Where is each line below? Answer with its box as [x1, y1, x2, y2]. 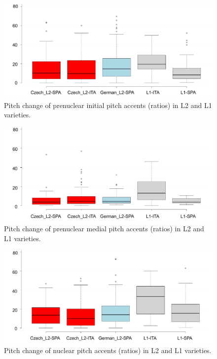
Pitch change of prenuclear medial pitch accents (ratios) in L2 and [4, 223, 204, 234]
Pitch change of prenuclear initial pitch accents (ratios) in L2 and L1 [4, 100, 212, 110]
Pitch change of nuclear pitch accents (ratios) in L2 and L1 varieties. [4, 345, 212, 356]
